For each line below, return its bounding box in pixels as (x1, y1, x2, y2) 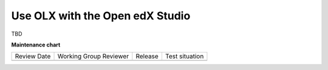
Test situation (165, 52, 204, 60)
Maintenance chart (11, 41, 61, 48)
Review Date (15, 52, 51, 60)
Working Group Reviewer (57, 52, 129, 60)
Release (135, 52, 159, 60)
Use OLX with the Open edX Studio (11, 9, 191, 22)
